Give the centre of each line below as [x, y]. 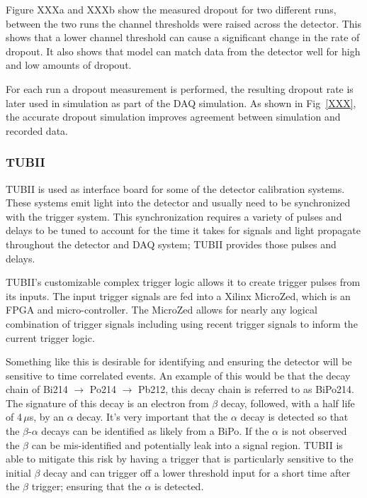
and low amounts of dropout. [69, 65]
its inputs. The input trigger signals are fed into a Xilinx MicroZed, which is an [178, 295]
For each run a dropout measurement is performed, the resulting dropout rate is [180, 88]
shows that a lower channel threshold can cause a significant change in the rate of [183, 37]
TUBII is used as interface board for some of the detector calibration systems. [175, 188]
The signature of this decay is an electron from [107, 403]
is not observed [314, 431]
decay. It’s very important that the [152, 417]
